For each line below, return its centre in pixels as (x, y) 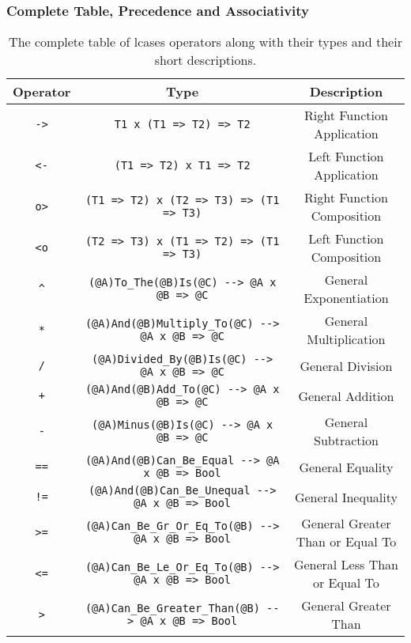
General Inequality (346, 497)
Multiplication (346, 339)
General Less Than (346, 565)
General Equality (346, 467)
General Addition (346, 395)
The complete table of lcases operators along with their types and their (205, 42)
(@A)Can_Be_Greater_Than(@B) (172, 609)
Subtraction (346, 441)
